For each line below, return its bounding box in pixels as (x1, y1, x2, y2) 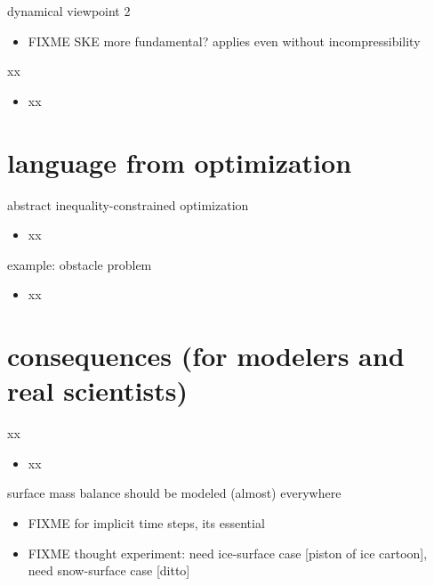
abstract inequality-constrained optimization (7, 195, 249, 214)
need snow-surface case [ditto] (28, 561, 190, 580)
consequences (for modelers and (7, 338, 405, 374)
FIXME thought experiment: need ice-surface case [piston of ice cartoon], (28, 543, 428, 562)
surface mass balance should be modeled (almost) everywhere (7, 484, 342, 502)
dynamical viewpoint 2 (7, 2, 131, 20)
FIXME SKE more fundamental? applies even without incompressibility (28, 31, 421, 50)
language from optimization (7, 143, 352, 180)
